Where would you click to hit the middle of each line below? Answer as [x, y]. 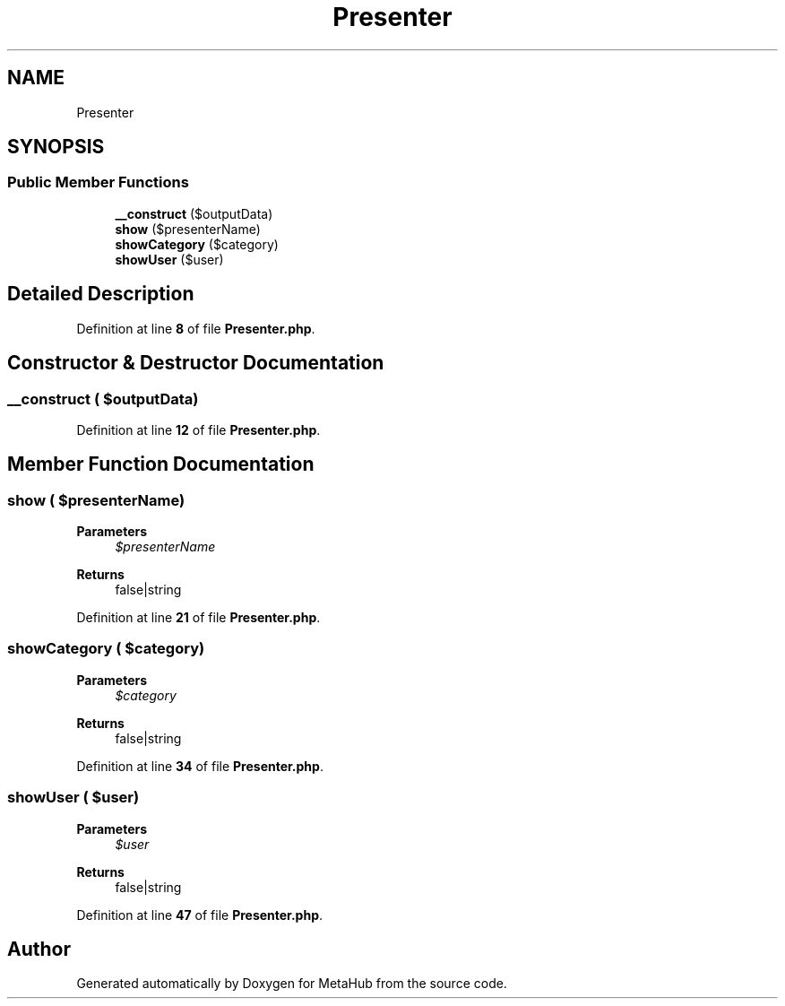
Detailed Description [101, 294]
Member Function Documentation [161, 464]
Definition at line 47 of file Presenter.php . [200, 915]
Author [39, 950]
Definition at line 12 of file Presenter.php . [198, 429]
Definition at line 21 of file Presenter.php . [198, 618]
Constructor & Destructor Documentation [196, 363]
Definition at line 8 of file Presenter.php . [196, 328]
